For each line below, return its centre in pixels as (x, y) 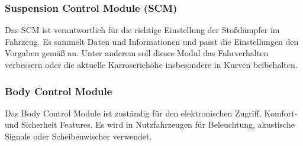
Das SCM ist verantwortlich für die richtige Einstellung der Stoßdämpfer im (142, 30)
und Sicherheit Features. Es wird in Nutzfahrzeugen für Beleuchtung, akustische (150, 124)
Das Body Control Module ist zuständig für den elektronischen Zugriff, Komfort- (151, 113)
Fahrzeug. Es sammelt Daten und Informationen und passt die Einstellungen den (152, 41)
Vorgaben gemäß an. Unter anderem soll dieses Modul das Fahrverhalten (137, 53)
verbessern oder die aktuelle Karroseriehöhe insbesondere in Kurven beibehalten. (151, 64)
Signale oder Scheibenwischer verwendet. (78, 136)
